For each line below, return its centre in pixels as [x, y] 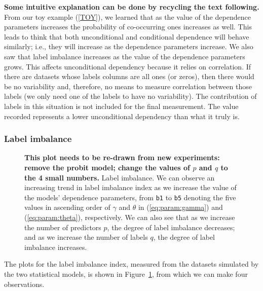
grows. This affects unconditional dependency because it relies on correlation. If [128, 66]
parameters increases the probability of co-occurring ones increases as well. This [128, 27]
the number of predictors [63, 227]
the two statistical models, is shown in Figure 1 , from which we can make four [126, 274]
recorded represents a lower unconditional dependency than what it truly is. [122, 116]
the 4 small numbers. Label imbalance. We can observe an [120, 177]
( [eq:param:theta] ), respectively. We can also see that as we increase [130, 217]
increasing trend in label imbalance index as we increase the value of [130, 187]
